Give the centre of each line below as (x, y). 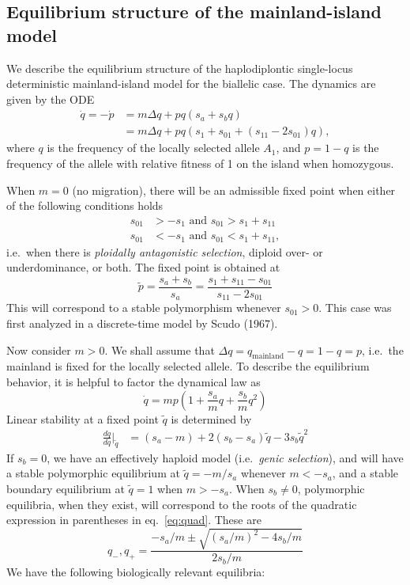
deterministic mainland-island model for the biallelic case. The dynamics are (191, 84)
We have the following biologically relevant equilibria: (136, 572)
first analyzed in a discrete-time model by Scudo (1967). (142, 323)
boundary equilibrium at (66, 488)
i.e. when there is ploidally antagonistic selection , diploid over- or (165, 251)
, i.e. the (382, 349)
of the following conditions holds (85, 205)
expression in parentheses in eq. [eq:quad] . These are (134, 520)
